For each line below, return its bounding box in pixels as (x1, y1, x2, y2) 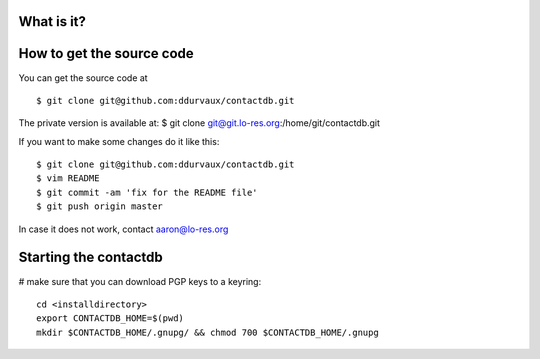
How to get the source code (18, 45, 194, 62)
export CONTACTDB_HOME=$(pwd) (36, 313, 185, 324)
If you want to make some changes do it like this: (18, 135, 220, 147)
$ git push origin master (36, 201, 164, 212)
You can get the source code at (18, 71, 149, 84)
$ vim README (36, 173, 100, 184)
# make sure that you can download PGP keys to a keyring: (18, 275, 262, 287)
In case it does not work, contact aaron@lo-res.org (18, 223, 229, 235)
